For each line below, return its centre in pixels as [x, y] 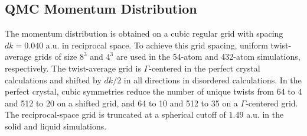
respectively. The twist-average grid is [73, 68]
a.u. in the [265, 114]
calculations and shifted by [53, 80]
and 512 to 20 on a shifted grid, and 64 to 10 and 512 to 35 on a [121, 103]
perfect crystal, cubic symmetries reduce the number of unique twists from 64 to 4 [153, 91]
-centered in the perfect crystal [205, 68]
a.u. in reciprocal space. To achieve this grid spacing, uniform [157, 45]
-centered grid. [272, 103]
